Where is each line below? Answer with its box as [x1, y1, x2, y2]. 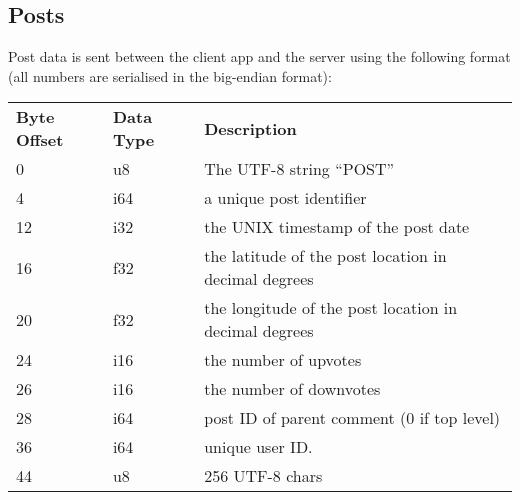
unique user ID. [204, 435, 313, 459]
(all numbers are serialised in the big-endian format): [8, 65, 332, 86]
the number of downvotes [204, 377, 381, 401]
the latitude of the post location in [204, 244, 447, 268]
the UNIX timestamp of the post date [204, 215, 470, 239]
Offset [16, 128, 64, 152]
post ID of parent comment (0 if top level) [204, 406, 501, 430]
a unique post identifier [204, 186, 367, 210]
